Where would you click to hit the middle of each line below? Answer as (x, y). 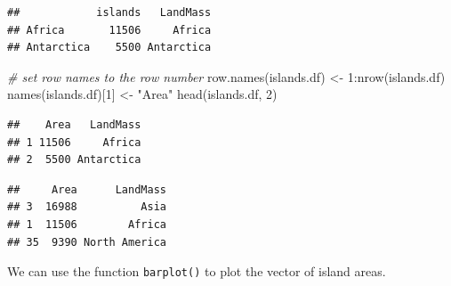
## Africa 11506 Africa (109, 30)
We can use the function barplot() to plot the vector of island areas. (197, 271)
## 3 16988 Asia (87, 207)
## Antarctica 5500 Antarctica (109, 48)
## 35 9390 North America (87, 242)
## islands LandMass (109, 12)
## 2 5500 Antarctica (74, 160)
